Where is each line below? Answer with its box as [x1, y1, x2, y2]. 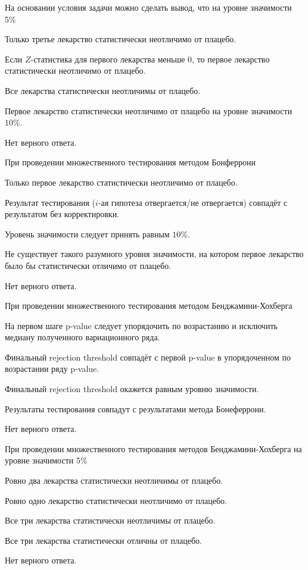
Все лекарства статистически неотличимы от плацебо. [5, 84, 201, 96]
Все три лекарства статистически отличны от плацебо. [5, 534, 202, 546]
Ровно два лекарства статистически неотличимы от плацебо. [5, 474, 223, 487]
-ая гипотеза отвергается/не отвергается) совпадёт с [98, 196, 288, 208]
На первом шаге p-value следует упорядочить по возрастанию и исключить [5, 319, 278, 331]
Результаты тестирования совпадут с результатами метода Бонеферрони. [5, 402, 266, 415]
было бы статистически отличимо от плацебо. [5, 259, 172, 271]
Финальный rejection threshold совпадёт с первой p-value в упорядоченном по [5, 350, 291, 363]
